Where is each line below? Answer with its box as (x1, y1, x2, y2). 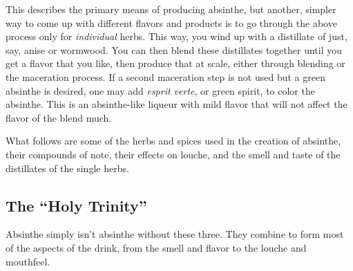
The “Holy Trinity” (6, 194, 147, 216)
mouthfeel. (6, 254, 50, 268)
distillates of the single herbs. (6, 160, 129, 175)
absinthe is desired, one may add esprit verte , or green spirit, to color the (6, 83, 315, 97)
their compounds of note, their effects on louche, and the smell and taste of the (6, 147, 341, 161)
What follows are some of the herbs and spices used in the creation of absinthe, (6, 133, 341, 148)
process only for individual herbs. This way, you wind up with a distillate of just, (6, 29, 347, 44)
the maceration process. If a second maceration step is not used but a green (6, 69, 325, 84)
